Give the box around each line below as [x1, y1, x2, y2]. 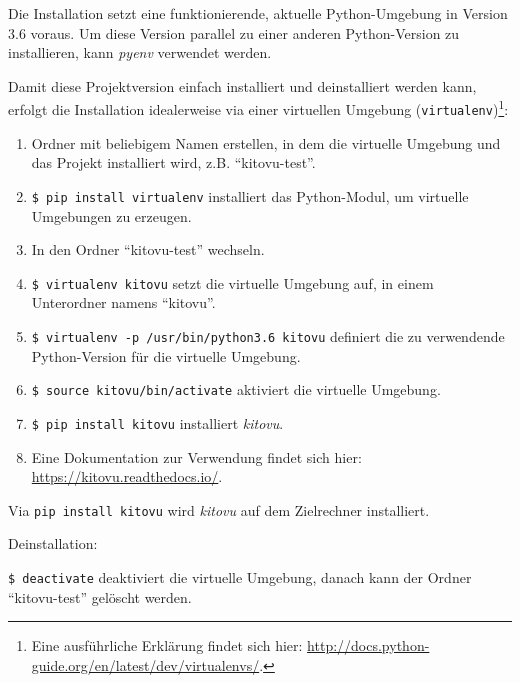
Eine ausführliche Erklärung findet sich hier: [31, 635, 303, 656]
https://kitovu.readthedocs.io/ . [31, 466, 223, 487]
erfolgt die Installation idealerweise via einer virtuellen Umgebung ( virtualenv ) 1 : [8, 96, 509, 120]
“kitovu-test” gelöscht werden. [8, 586, 192, 607]
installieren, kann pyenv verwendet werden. [8, 42, 272, 63]
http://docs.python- [307, 635, 430, 656]
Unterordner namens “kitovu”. [31, 292, 216, 313]
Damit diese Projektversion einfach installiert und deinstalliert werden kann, [8, 75, 477, 96]
